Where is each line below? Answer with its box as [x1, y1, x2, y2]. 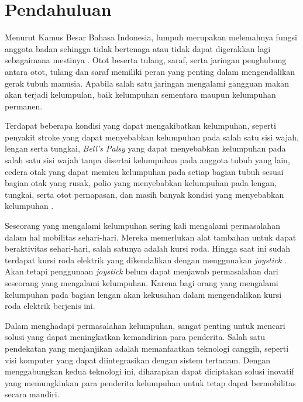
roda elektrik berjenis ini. [5, 300, 95, 312]
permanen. [5, 99, 43, 112]
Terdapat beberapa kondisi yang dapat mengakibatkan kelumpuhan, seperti [5, 119, 276, 132]
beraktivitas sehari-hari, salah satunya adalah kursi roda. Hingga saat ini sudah [5, 242, 291, 255]
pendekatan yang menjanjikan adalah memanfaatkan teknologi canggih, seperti [5, 342, 289, 354]
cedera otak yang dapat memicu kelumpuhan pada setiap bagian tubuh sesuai [5, 165, 284, 177]
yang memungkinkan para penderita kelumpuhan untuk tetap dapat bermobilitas [5, 376, 296, 389]
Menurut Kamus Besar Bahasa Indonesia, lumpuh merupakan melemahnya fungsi [5, 31, 297, 43]
